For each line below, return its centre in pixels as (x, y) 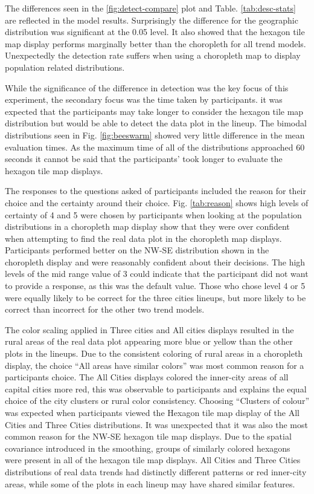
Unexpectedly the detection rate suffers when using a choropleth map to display (153, 55)
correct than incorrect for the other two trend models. (105, 309)
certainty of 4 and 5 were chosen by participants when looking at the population (153, 214)
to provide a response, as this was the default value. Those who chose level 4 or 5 (155, 286)
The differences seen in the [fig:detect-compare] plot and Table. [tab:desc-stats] (150, 8)
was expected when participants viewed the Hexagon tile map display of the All (152, 412)
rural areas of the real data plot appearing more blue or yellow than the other (149, 341)
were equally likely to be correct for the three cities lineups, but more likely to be (155, 297)
